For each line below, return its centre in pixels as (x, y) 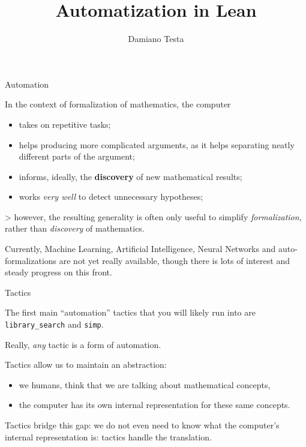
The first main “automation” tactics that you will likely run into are (130, 312)
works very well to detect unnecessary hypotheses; (111, 196)
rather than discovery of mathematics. (75, 228)
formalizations (31, 260)
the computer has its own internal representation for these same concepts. (154, 405)
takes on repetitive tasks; (65, 124)
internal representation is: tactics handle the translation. (109, 436)
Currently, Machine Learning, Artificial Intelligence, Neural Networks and (140, 249)
